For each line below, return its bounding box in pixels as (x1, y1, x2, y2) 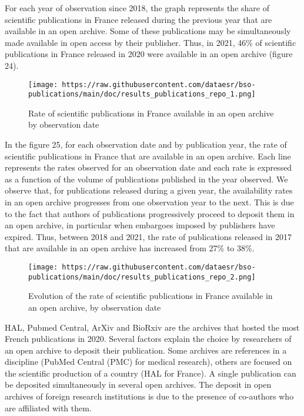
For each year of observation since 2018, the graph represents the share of (5, 2, 269, 14)
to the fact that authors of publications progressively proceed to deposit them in (5, 207, 295, 219)
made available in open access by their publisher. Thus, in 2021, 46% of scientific (5, 36, 296, 48)
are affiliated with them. (5, 401, 92, 414)
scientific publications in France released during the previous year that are (5, 13, 272, 25)
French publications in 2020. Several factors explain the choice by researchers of (5, 332, 292, 345)
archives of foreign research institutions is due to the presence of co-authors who (5, 390, 294, 402)
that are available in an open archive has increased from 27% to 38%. (5, 242, 255, 254)
